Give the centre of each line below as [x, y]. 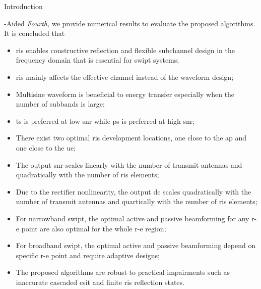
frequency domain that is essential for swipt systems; [97, 60]
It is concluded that [35, 33]
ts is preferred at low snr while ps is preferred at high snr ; [105, 121]
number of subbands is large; [60, 104]
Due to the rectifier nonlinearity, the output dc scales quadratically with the [134, 191]
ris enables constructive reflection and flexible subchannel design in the [125, 50]
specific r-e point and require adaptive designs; [88, 255]
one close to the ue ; [46, 147]
